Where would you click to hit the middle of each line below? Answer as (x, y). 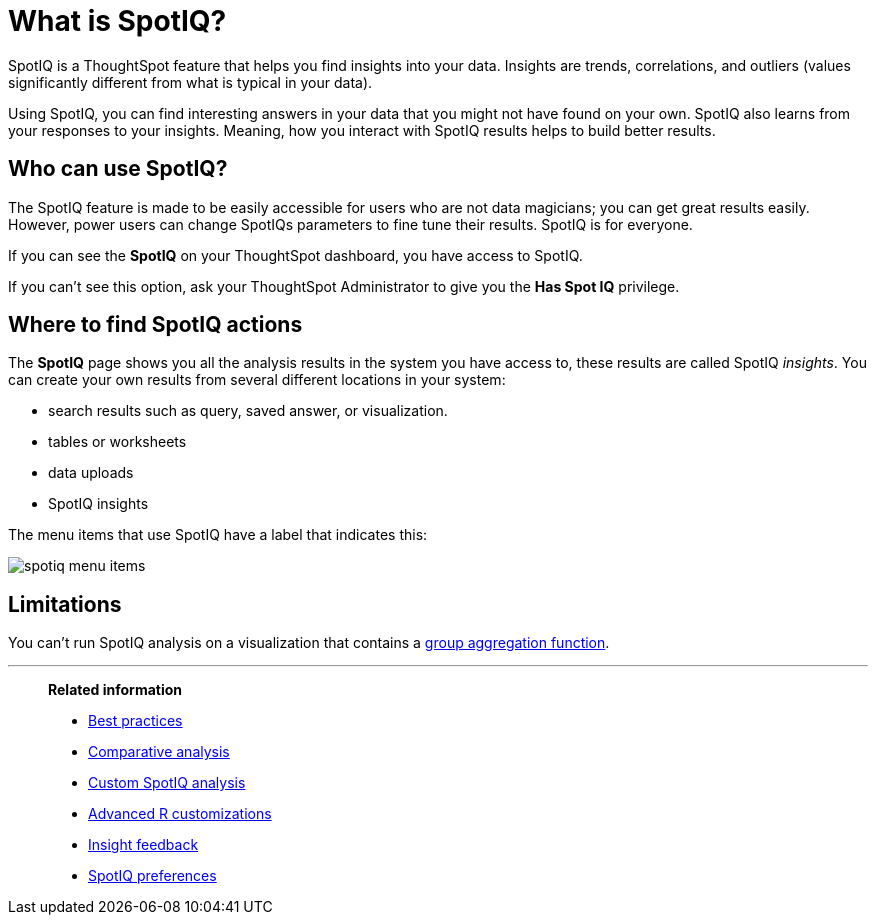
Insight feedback (143, 845)
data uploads (91, 473)
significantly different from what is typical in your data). (190, 82)
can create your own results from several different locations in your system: (257, 380)
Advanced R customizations (180, 814)
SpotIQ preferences (152, 876)
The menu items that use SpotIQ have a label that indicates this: (218, 535)
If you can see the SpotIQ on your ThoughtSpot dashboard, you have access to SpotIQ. (295, 255)
